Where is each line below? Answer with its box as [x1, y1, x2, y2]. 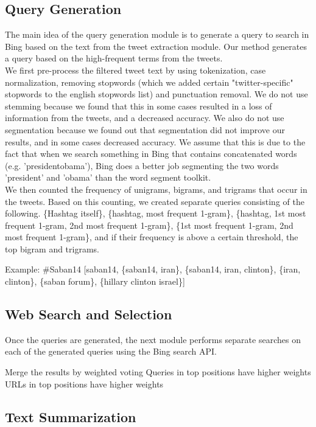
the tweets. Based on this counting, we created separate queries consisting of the [5, 195, 304, 207]
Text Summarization [5, 407, 136, 426]
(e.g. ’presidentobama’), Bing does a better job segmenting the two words [5, 159, 279, 172]
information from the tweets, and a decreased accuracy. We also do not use [5, 111, 284, 124]
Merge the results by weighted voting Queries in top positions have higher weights [5, 366, 311, 378]
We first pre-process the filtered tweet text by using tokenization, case [5, 63, 266, 76]
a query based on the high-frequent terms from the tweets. [5, 52, 223, 64]
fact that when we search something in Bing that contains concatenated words [5, 147, 297, 160]
